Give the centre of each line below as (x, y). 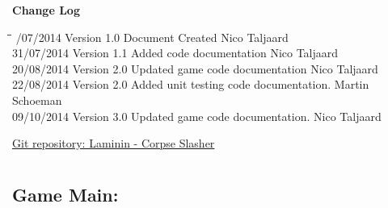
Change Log (46, 10)
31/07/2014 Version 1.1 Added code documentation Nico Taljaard (175, 53)
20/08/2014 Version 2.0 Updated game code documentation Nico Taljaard (195, 68)
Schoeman (37, 100)
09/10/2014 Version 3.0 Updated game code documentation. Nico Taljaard (197, 116)
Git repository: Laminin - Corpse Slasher (114, 143)
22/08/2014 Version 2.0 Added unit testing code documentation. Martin (191, 84)
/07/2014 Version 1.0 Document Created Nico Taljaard (152, 37)
